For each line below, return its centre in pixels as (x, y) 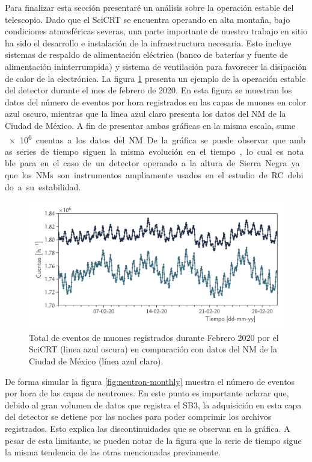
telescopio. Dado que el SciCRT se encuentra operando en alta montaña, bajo (148, 19)
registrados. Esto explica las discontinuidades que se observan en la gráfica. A (148, 428)
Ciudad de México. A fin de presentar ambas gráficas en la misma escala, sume (150, 125)
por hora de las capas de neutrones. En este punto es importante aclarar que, (147, 393)
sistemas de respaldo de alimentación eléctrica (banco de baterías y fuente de (147, 55)
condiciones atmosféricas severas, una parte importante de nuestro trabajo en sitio (156, 31)
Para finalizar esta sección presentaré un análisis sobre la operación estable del (149, 7)
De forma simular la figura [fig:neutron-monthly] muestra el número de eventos (150, 381)
